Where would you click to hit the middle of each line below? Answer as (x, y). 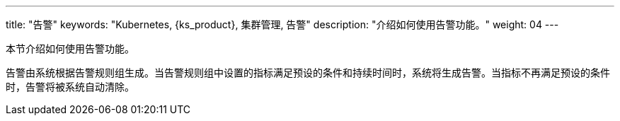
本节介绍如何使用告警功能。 (70, 48)
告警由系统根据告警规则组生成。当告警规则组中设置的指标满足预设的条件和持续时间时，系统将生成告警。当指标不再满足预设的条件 (308, 73)
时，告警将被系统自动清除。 (70, 87)
